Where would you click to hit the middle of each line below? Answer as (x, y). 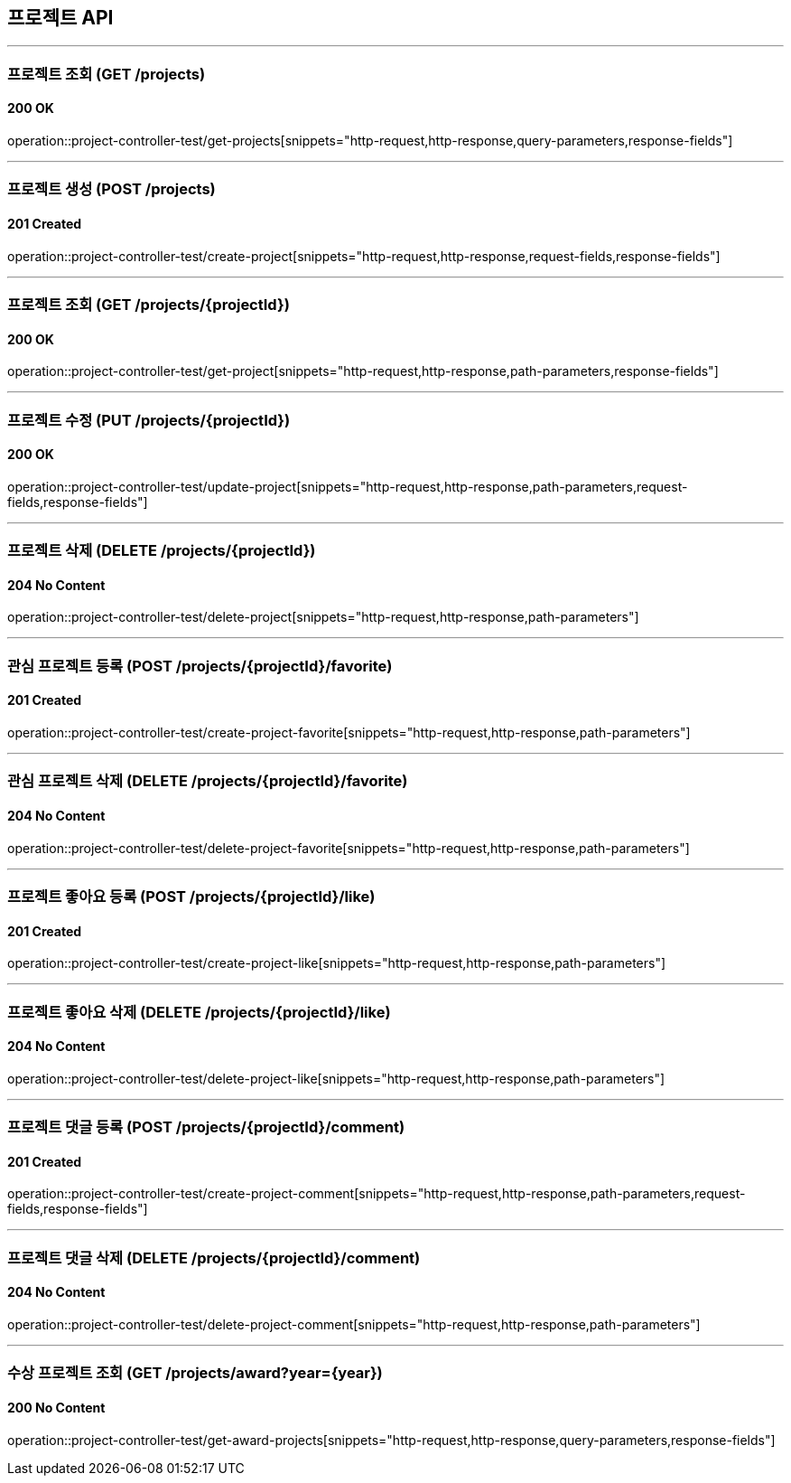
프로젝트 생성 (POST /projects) (112, 189)
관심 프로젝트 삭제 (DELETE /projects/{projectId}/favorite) (208, 781)
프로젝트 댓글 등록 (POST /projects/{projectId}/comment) (206, 1127)
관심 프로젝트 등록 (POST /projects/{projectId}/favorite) (200, 666)
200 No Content (56, 1407)
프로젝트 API (60, 18)
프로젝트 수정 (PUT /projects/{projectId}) (149, 420)
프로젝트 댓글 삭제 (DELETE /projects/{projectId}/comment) (214, 1258)
